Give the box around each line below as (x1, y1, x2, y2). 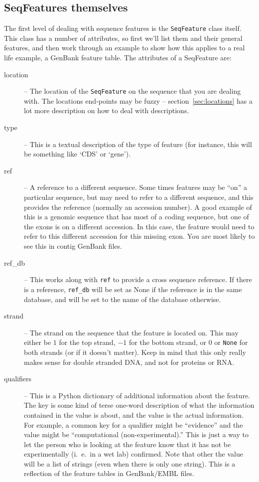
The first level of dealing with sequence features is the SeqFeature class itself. (4, 23, 242, 33)
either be (24, 337, 51, 347)
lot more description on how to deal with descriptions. (24, 105, 189, 116)
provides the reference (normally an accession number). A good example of (24, 201, 252, 212)
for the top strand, (59, 337, 116, 347)
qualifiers (4, 373, 31, 384)
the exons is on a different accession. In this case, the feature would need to (24, 221, 255, 231)
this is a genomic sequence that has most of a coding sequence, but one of (24, 211, 249, 222)
